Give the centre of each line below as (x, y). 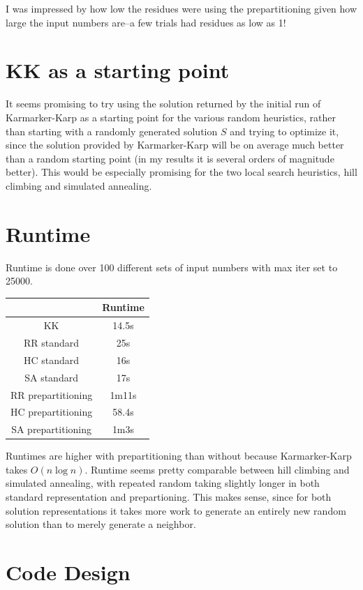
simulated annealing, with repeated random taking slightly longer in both (163, 483)
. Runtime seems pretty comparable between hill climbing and (217, 469)
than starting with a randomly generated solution (112, 131)
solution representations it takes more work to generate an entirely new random (176, 510)
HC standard (52, 360)
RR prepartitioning (52, 394)
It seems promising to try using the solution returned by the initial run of (163, 104)
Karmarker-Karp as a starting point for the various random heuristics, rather (171, 117)
